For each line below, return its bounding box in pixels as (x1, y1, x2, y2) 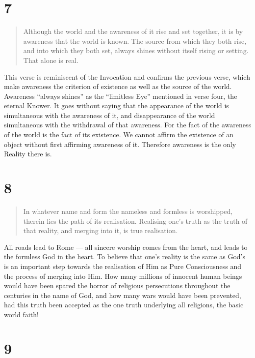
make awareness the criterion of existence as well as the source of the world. (4, 81, 232, 91)
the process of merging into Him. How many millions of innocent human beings (4, 270, 242, 281)
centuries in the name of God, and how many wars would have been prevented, (4, 290, 241, 300)
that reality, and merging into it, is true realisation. (23, 225, 178, 236)
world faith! (4, 309, 39, 319)
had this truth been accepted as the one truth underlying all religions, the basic (4, 299, 244, 310)
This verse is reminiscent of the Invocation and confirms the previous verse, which (4, 71, 250, 82)
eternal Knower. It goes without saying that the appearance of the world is (4, 100, 229, 111)
